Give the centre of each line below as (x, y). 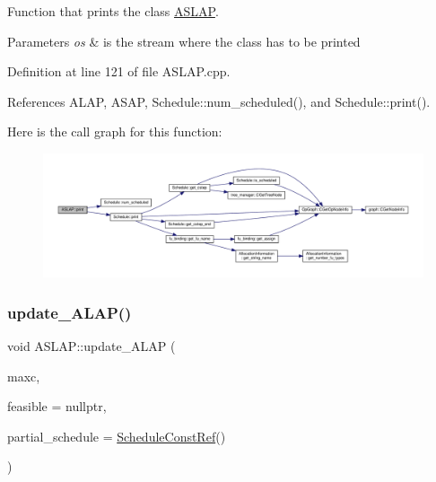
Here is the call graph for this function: (115, 131)
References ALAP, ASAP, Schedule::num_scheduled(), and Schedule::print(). (219, 101)
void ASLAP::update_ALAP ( (92, 346)
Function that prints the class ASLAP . (113, 11)
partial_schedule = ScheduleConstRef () (117, 436)
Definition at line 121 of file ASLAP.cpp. (119, 71)
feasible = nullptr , (57, 406)
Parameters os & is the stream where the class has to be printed (184, 41)
